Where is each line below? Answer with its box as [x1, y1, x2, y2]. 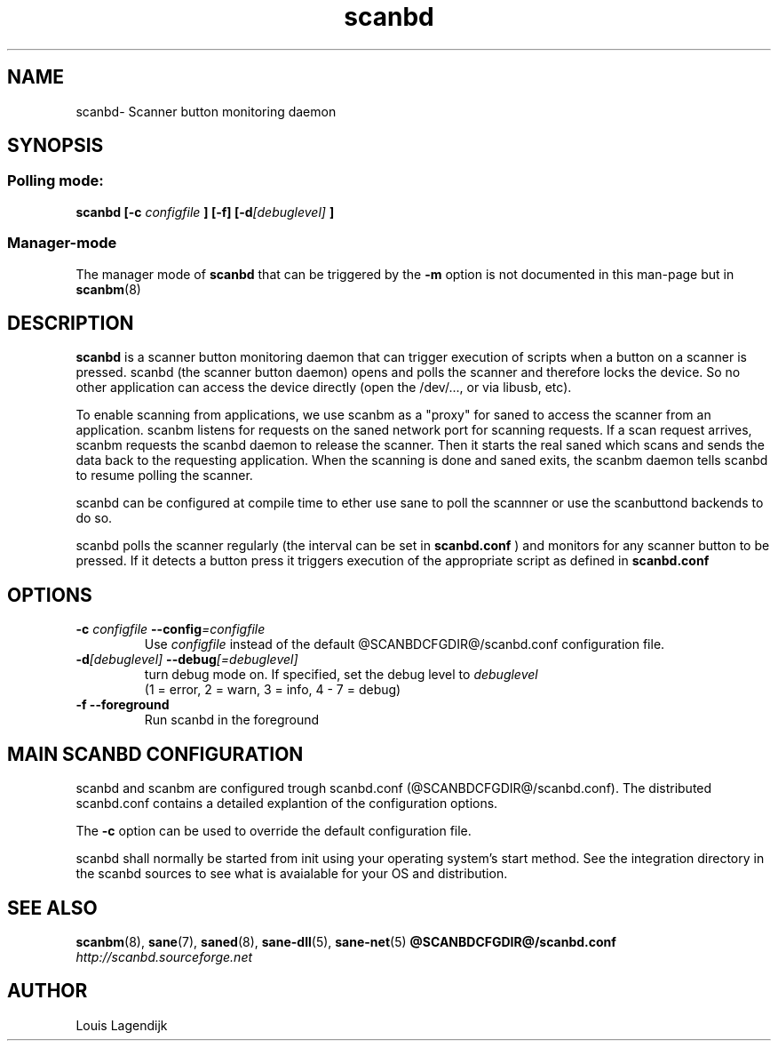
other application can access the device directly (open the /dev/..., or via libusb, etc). [75, 380, 572, 396]
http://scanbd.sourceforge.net [75, 948, 253, 964]
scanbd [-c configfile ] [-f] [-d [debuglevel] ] [75, 204, 335, 220]
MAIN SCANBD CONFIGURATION [7, 742, 304, 765]
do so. [75, 510, 113, 526]
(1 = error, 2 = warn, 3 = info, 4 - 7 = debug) [144, 682, 401, 698]
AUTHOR [7, 980, 88, 1003]
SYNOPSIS [7, 134, 104, 157]
